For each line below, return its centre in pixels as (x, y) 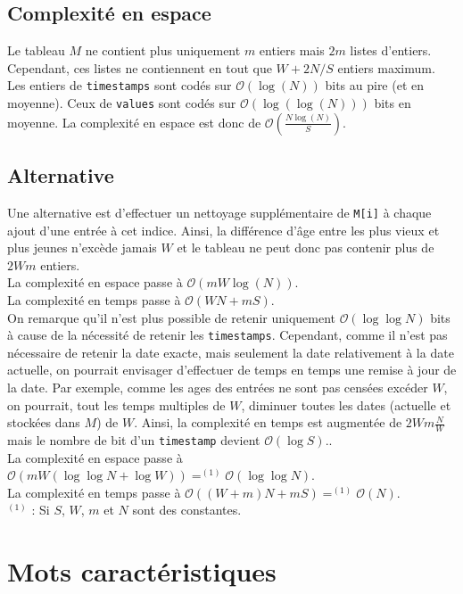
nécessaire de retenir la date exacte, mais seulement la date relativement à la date (231, 352)
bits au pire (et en (375, 85)
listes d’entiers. (391, 50)
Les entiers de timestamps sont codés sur (120, 85)
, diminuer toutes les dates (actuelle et (346, 404)
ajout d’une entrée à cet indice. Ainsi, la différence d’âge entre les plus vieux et (223, 230)
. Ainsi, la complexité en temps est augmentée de (268, 422)
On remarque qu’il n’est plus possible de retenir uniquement (171, 317)
